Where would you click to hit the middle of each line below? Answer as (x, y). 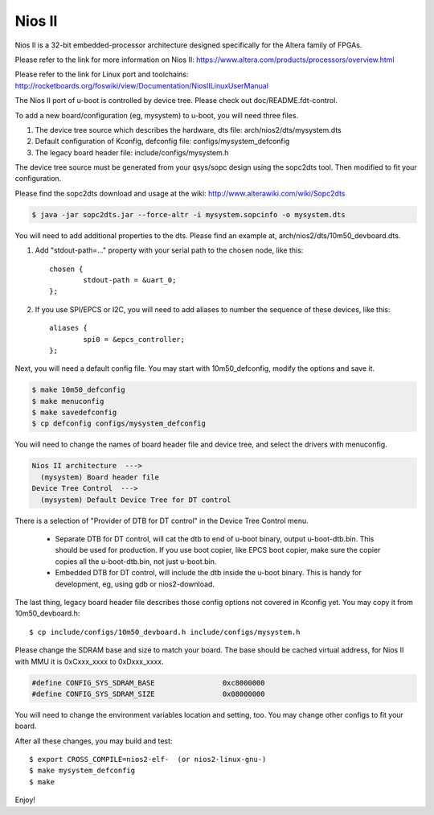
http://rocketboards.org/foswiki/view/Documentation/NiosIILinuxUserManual (142, 85)
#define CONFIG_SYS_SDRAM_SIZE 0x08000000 (148, 694)
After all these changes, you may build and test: (94, 741)
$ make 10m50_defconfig (79, 390)
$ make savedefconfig (74, 413)
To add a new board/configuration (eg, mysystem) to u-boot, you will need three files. (157, 115)
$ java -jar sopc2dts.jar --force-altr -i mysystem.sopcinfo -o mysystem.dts (188, 214)
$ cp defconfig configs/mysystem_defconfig (119, 424)
